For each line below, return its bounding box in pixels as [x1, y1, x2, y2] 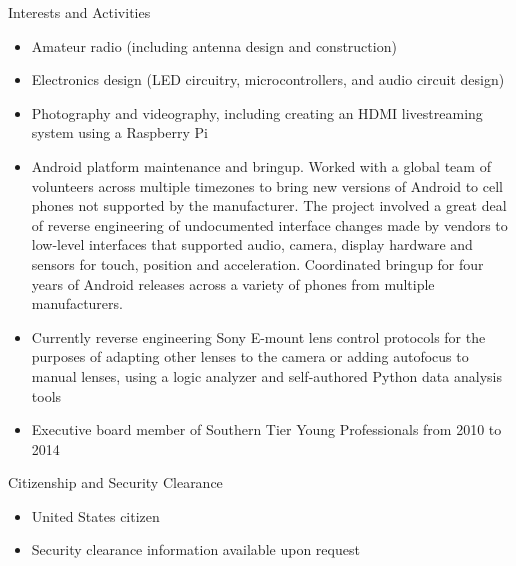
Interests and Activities [8, 2, 151, 22]
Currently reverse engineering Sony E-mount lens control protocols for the [31, 326, 486, 347]
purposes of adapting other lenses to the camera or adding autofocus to [31, 346, 469, 367]
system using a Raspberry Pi [31, 122, 208, 143]
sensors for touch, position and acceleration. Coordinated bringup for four [31, 253, 484, 274]
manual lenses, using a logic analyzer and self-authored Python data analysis [31, 365, 502, 386]
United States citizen [31, 505, 160, 526]
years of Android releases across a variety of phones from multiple [31, 273, 435, 294]
